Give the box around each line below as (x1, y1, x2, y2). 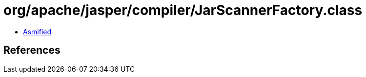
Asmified (23, 27, 52, 36)
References (3, 44, 61, 57)
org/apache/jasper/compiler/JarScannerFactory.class (3, 2, 363, 18)
